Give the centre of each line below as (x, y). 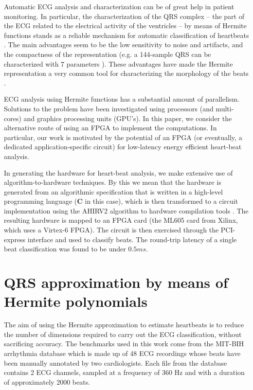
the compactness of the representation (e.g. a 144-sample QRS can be (108, 54)
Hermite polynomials (76, 301)
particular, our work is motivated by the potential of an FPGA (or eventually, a (123, 137)
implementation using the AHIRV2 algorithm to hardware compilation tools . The (126, 210)
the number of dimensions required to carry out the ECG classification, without (123, 334)
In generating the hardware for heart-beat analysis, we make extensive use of (118, 172)
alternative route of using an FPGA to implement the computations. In (110, 128)
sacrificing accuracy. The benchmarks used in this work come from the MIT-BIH (124, 344)
